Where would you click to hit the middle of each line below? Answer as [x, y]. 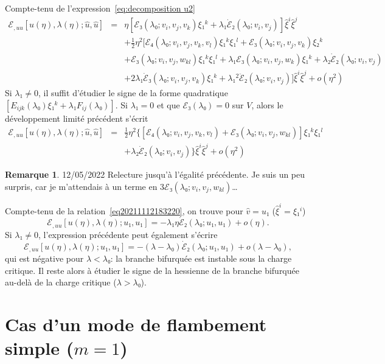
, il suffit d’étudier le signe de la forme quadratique [133, 93]
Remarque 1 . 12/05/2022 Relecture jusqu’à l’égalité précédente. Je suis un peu [155, 174]
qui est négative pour [44, 258]
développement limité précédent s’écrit [77, 118]
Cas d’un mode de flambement [136, 324]
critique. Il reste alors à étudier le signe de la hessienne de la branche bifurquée [152, 270]
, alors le [267, 104]
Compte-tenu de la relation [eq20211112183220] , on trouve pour [124, 210]
